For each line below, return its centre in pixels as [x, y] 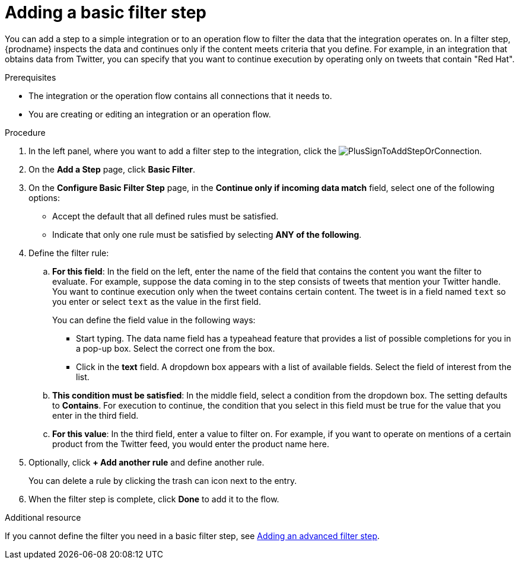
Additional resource [43, 517]
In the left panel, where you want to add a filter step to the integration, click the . [255, 151]
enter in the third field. [95, 415]
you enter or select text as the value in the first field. [157, 301]
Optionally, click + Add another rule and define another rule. [147, 462]
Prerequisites [31, 77]
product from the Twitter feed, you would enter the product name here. [191, 444]
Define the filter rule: [69, 253]
